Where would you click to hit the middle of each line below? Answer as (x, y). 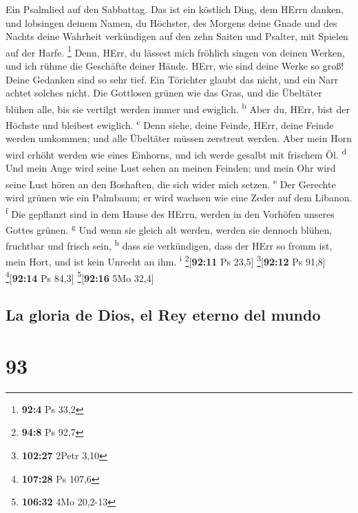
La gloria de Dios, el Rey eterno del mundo (163, 315)
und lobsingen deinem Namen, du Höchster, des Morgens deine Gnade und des (171, 22)
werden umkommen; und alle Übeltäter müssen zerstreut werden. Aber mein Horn (179, 138)
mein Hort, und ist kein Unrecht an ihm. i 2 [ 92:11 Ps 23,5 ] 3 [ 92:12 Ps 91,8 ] (166, 260)
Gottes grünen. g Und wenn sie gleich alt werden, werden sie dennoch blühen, (169, 228)
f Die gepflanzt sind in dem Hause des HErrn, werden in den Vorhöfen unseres (170, 212)
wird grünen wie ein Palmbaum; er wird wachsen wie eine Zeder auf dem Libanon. (179, 197)
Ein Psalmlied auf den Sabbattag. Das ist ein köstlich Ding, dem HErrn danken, (175, 9)
